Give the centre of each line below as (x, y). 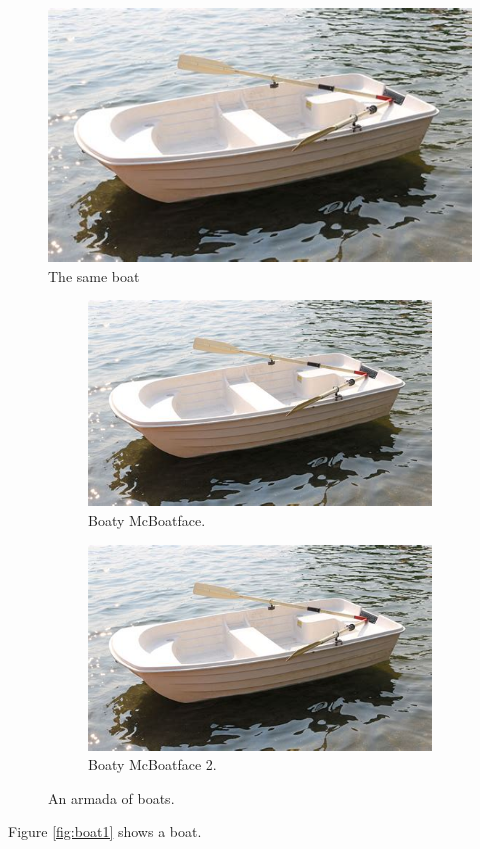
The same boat (94, 275)
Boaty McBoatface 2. (152, 764)
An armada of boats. (111, 797)
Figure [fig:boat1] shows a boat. (105, 831)
